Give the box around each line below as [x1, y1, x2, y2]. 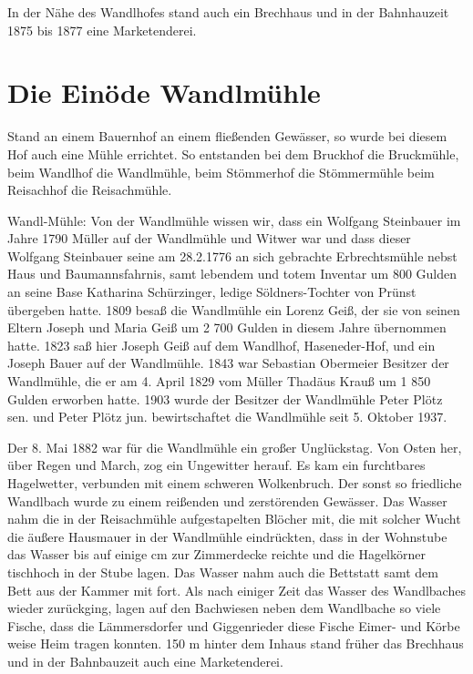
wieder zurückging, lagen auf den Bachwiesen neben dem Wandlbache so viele [7, 598, 441, 618]
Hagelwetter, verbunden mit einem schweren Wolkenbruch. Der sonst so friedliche [7, 474, 462, 492]
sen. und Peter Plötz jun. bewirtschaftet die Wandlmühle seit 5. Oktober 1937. [7, 407, 447, 426]
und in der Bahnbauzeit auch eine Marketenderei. [7, 651, 283, 670]
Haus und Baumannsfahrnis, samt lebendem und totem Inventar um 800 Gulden [7, 264, 458, 283]
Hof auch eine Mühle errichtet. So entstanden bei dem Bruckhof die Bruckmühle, [7, 144, 459, 163]
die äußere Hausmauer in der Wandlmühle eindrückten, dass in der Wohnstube [7, 526, 447, 546]
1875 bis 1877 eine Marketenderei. [7, 20, 197, 39]
